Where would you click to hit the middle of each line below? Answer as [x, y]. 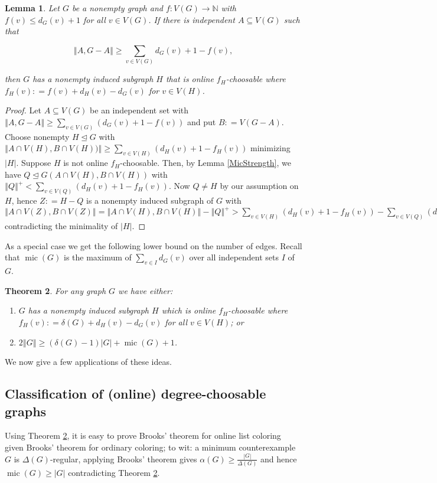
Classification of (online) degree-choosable [136, 394]
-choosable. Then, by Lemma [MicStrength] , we [206, 163]
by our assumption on [259, 186]
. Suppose [34, 163]
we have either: [146, 290]
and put [202, 121]
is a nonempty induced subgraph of [150, 200]
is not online [86, 163]
